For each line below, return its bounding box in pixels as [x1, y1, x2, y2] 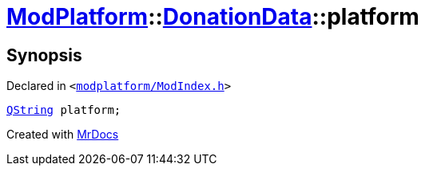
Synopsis [6, 45, 82, 65]
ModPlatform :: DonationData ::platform [6, 3, 419, 30]
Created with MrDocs [6, 127, 119, 142]
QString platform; [6, 104, 121, 117]
